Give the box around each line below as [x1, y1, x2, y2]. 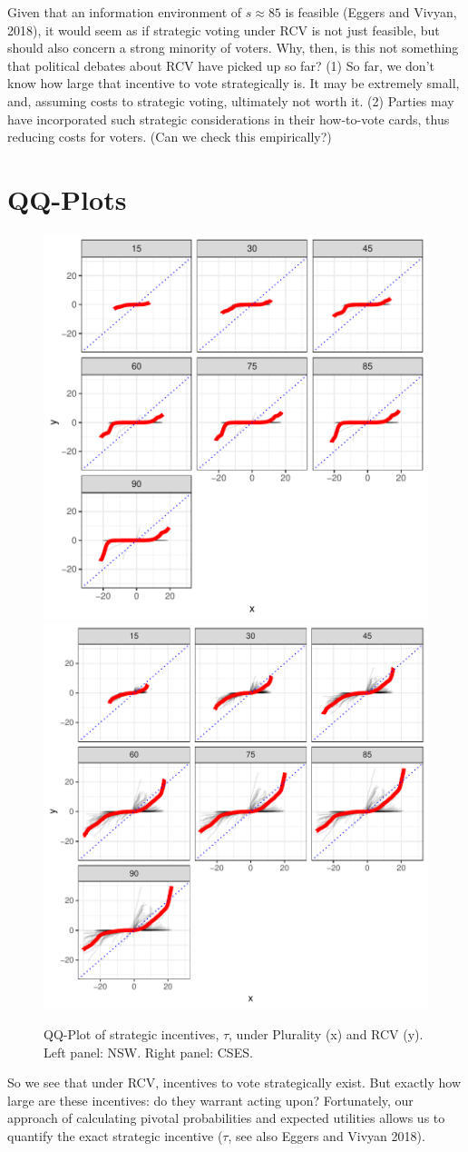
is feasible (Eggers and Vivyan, [285, 3, 457, 21]
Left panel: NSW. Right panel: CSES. [44, 1042, 253, 1061]
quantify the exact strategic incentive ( [7, 1127, 223, 1146]
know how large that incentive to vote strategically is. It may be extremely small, [7, 74, 460, 93]
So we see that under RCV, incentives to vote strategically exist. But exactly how [7, 1073, 462, 1092]
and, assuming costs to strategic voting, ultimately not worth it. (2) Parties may [7, 91, 454, 110]
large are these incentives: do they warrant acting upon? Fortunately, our [7, 1090, 414, 1109]
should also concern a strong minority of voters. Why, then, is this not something [7, 38, 459, 57]
